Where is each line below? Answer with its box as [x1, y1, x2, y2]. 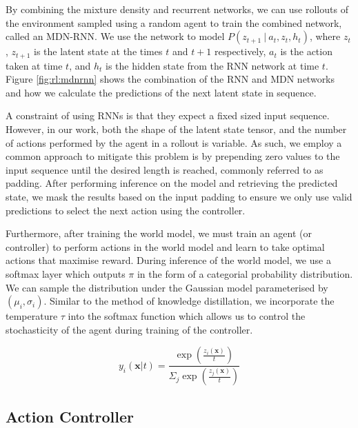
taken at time [6, 58, 63, 72]
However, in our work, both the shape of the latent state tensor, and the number [6, 122, 347, 136]
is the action [280, 44, 332, 59]
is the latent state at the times [34, 44, 163, 59]
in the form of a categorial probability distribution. [137, 266, 353, 281]
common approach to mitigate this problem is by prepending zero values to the [6, 149, 340, 163]
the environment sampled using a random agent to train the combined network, [6, 15, 342, 30]
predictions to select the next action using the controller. [6, 203, 246, 217]
